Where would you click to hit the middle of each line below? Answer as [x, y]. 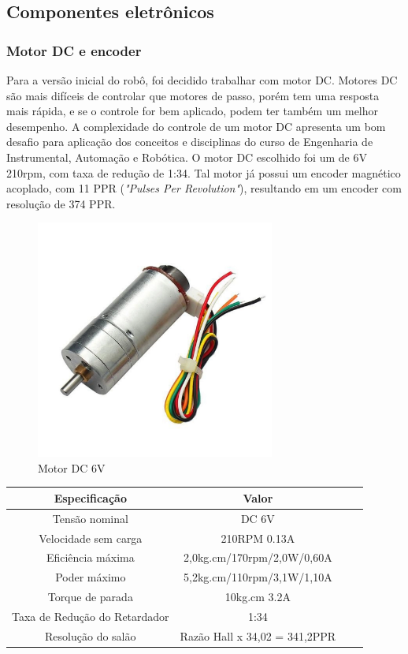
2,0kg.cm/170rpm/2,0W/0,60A [258, 557]
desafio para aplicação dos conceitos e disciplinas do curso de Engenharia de [190, 142]
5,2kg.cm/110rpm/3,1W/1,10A [258, 577]
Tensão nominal [90, 518]
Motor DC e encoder [74, 50]
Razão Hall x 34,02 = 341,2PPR [258, 635]
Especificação [90, 497]
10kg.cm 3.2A [258, 597]
